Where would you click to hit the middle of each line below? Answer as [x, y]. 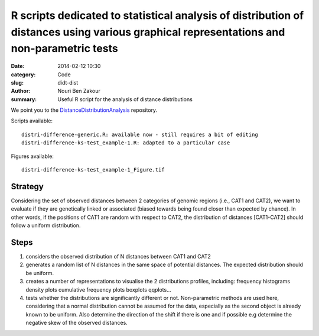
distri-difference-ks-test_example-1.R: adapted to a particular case [126, 143]
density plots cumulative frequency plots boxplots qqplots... [98, 289]
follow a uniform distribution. [46, 225]
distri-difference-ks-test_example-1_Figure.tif [93, 170]
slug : [17, 82]
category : [23, 75]
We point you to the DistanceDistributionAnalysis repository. [84, 110]
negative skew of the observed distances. [77, 323]
